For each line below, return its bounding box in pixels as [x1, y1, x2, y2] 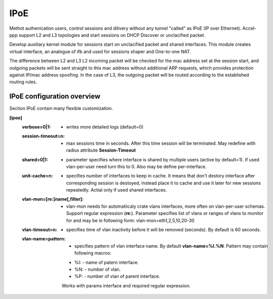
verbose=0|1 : [22, 124, 51, 130]
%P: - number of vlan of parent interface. [74, 273, 160, 279]
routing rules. [9, 79, 37, 85]
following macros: [74, 250, 112, 256]
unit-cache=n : [22, 173, 53, 179]
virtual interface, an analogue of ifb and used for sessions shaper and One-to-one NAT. [9, 48, 191, 54]
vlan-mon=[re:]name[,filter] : [22, 196, 84, 202]
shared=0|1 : [22, 156, 48, 162]
